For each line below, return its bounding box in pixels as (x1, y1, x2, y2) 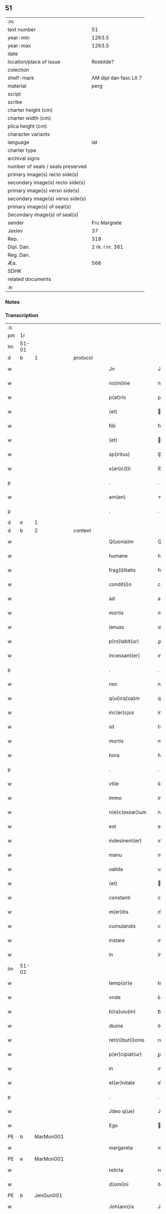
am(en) (108, 494, 126, 501)
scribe (7, 99, 22, 106)
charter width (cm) (7, 114, 51, 121)
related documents (7, 275, 51, 282)
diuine (108, 1022, 124, 1029)
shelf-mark (7, 74, 35, 81)
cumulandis (108, 923, 136, 930)
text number (7, 26, 36, 33)
